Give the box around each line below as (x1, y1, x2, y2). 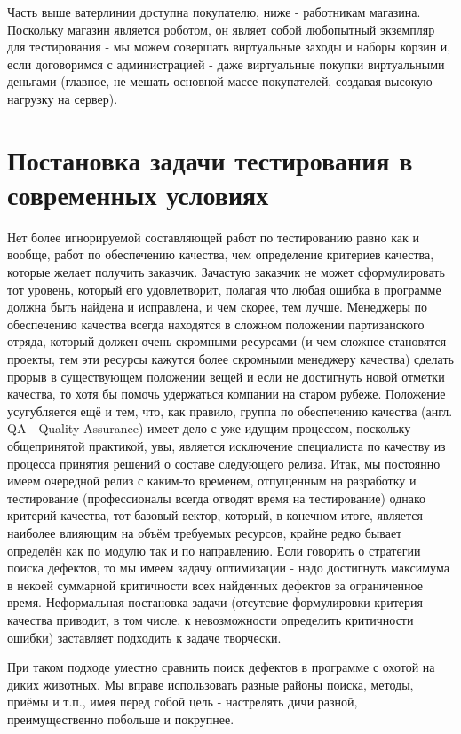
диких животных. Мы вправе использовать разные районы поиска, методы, (7, 675, 414, 693)
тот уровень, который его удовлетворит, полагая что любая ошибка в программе (7, 280, 441, 298)
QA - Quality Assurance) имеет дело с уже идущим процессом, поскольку (7, 419, 411, 438)
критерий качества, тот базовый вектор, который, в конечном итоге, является (7, 506, 423, 525)
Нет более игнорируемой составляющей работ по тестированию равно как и (7, 227, 420, 246)
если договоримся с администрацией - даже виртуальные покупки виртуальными (7, 54, 445, 73)
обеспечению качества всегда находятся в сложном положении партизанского (7, 314, 425, 333)
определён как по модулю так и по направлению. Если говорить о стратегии (7, 541, 421, 559)
